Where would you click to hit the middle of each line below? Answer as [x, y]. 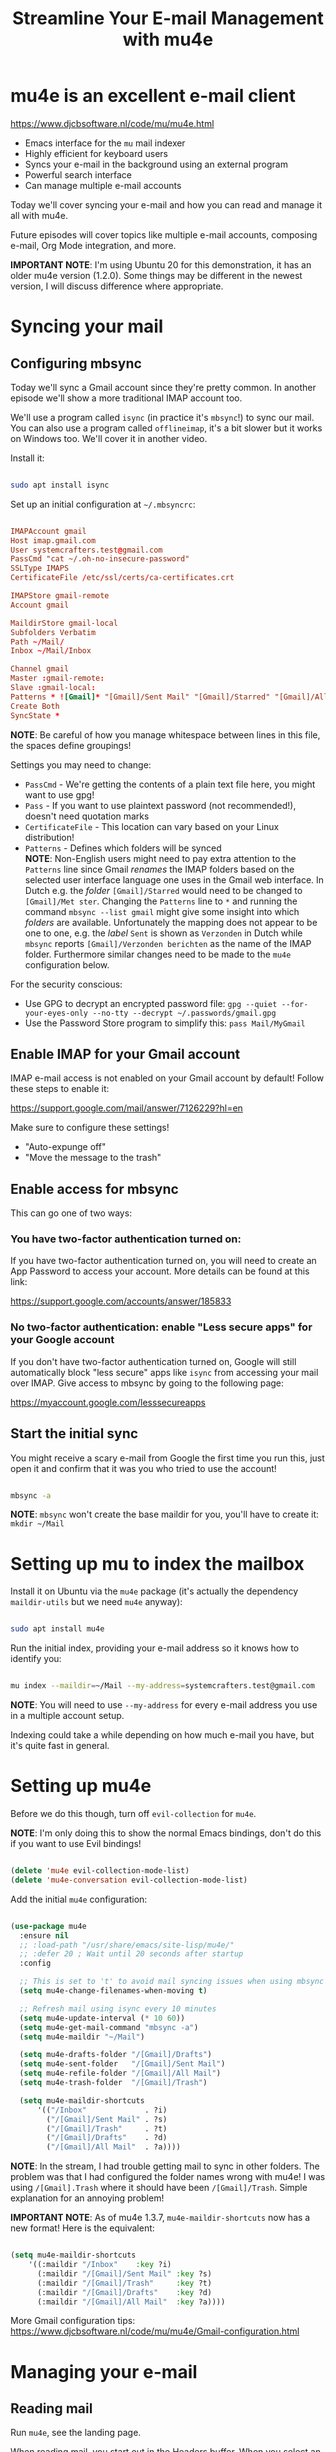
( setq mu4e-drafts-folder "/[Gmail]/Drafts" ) [116, 2055]
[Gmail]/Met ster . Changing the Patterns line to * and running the [161, 901]
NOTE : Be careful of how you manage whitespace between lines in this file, [165, 734]
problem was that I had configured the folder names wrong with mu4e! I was [168, 2177]
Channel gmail [40, 669]
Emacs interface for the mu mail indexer [105, 143]
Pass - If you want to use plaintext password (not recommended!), [160, 805]
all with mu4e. [39, 215]
